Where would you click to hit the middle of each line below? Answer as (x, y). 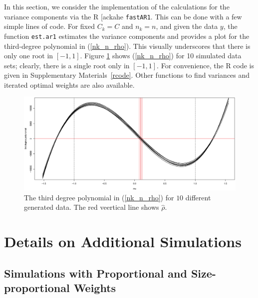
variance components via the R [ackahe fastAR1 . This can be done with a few (123, 16)
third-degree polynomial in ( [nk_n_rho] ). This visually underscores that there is (127, 46)
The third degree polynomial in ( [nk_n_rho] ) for (99, 197)
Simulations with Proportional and (96, 273)
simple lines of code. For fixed (49, 26)
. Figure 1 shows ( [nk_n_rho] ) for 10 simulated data (161, 56)
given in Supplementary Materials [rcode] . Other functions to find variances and (127, 75)
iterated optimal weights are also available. (69, 84)
